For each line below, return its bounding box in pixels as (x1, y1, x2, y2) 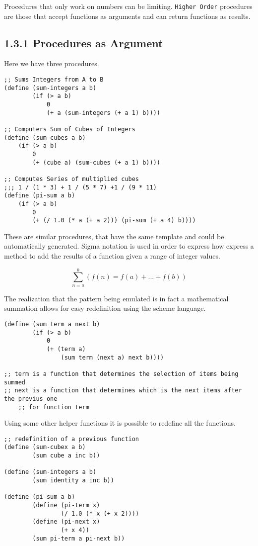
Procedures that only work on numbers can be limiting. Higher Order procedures (4, 1, 253, 11)
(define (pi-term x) (32, 502, 100, 509)
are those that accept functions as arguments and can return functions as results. (4, 10, 251, 21)
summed (4, 378, 25, 386)
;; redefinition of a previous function (4, 435, 139, 443)
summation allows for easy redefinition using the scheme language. (4, 303, 206, 313)
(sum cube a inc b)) (32, 452, 100, 459)
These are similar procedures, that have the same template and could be (4, 231, 224, 241)
